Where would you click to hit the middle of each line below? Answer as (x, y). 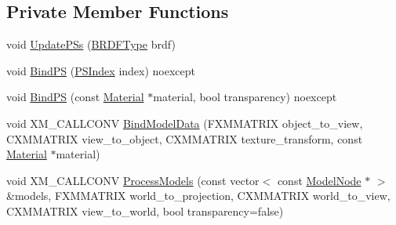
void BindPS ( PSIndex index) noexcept (101, 70)
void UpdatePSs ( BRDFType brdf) (91, 44)
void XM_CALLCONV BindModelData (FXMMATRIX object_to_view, (185, 123)
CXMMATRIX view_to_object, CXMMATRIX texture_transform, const (185, 138)
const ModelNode (319, 180)
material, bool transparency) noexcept (245, 97)
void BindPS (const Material (75, 97)
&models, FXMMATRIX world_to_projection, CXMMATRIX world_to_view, (198, 196)
